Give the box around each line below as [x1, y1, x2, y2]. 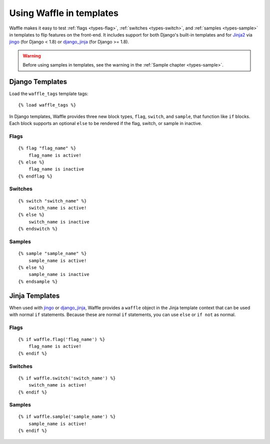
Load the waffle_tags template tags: [9, 90, 88, 97]
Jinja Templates [9, 291, 60, 300]
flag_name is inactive [28, 166, 84, 172]
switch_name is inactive [28, 219, 89, 224]
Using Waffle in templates [9, 7, 118, 18]
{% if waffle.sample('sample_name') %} [18, 414, 116, 419]
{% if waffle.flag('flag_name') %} [18, 336, 105, 342]
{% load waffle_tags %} [18, 102, 76, 108]
